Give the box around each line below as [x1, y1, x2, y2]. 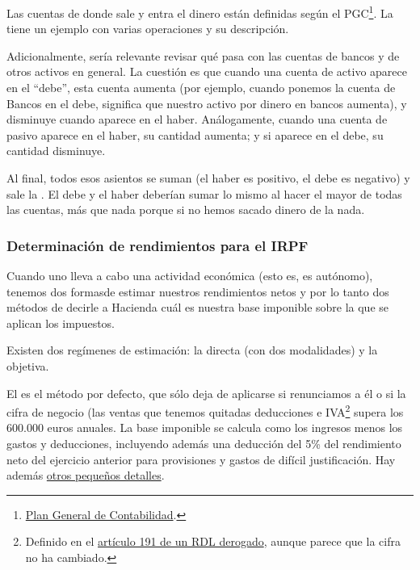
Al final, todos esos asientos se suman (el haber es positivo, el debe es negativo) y [6, 170, 410, 186]
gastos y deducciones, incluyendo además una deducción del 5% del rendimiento [6, 435, 401, 451]
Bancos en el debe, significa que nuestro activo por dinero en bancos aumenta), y [6, 94, 407, 111]
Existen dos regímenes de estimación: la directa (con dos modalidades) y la [6, 342, 378, 358]
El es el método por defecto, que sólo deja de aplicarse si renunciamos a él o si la [6, 384, 406, 401]
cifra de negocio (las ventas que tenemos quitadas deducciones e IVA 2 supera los [6, 401, 404, 420]
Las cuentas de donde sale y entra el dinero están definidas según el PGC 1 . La [6, 2, 393, 21]
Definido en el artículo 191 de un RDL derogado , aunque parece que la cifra [25, 533, 401, 550]
